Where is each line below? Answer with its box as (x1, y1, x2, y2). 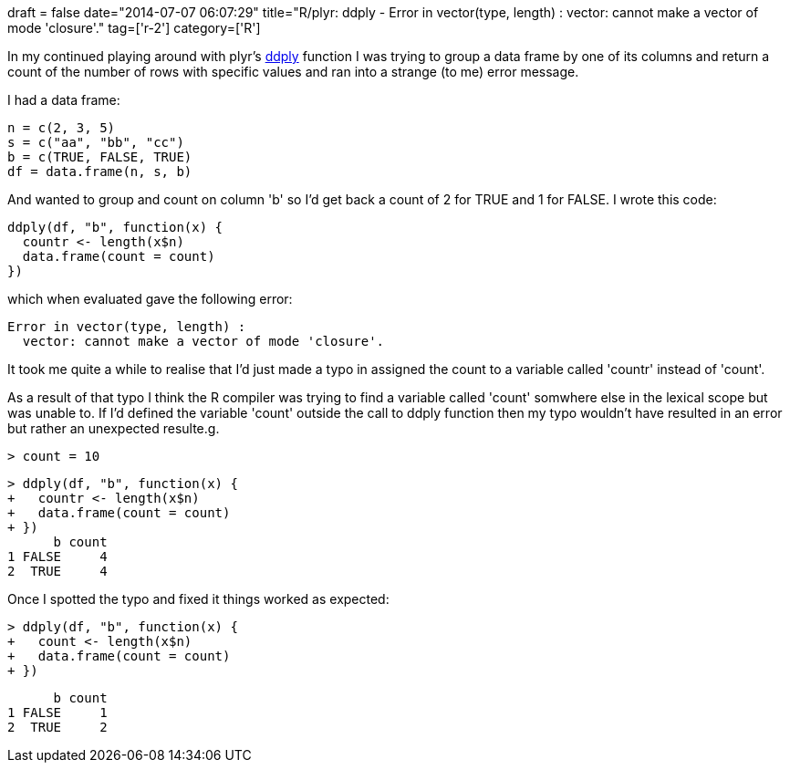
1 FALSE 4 (7, 549, 108, 564)
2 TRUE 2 (7, 720, 108, 734)
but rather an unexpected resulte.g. (7, 421, 220, 436)
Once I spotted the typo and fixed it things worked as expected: (7, 591, 390, 607)
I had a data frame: (7, 92, 120, 108)
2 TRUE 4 (7, 564, 108, 578)
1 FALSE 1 (7, 705, 108, 720)
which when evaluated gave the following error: (7, 291, 293, 307)
